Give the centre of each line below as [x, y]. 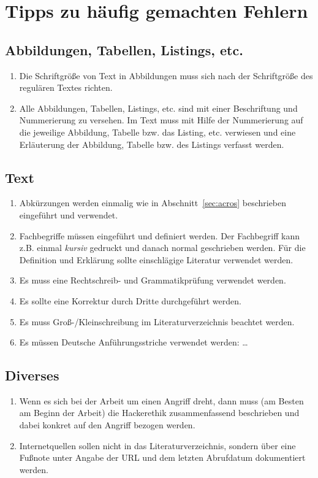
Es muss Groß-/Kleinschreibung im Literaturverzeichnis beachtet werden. [157, 321]
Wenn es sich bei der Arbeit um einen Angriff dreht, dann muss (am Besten [161, 400]
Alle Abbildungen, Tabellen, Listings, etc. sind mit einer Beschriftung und [158, 108]
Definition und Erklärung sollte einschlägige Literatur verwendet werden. [156, 259]
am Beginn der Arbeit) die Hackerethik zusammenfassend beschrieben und [159, 413]
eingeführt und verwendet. [69, 214]
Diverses [32, 375]
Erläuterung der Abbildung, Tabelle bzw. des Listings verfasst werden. [152, 144]
